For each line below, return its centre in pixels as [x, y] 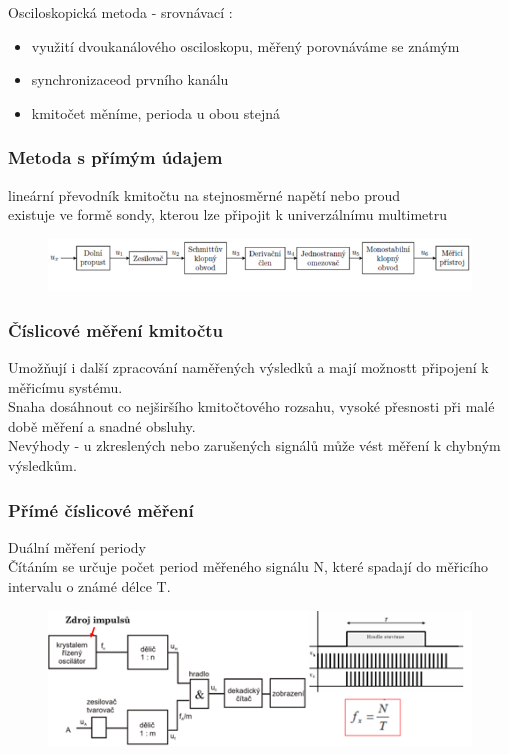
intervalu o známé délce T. [89, 586]
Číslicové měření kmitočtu [116, 329]
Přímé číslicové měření [101, 509]
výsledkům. [42, 465]
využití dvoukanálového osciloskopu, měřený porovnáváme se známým [245, 45]
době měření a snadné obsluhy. [102, 425]
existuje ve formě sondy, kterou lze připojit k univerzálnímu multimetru [228, 214]
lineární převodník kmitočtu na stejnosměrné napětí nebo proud [204, 194]
